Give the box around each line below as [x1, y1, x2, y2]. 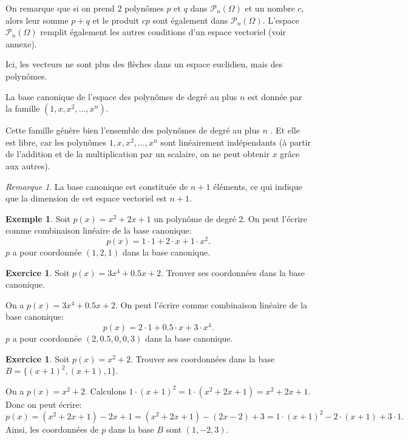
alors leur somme [5, 13, 69, 26]
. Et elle [270, 124, 300, 137]
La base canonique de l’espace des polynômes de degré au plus [5, 90, 237, 103]
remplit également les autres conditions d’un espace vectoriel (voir [40, 25, 286, 38]
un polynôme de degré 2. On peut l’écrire [154, 212, 307, 225]
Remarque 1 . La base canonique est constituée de [5, 180, 188, 192]
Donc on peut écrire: [5, 398, 82, 410]
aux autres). [5, 159, 50, 172]
